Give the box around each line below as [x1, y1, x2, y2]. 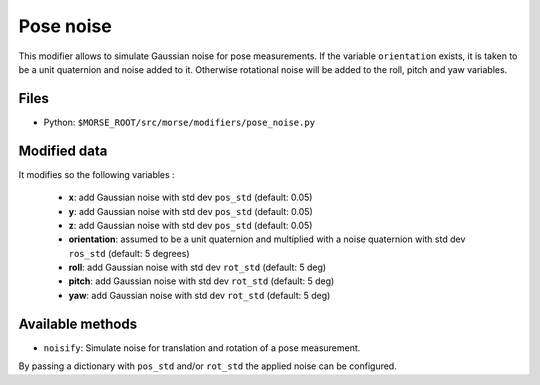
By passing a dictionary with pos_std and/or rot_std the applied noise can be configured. [18, 360, 397, 372]
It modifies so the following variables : [18, 168, 175, 180]
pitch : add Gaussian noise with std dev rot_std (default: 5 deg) [68, 275, 335, 287]
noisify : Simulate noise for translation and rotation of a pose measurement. [43, 341, 361, 354]
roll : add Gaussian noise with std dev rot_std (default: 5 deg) [68, 261, 327, 274]
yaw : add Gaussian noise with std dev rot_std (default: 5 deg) [68, 289, 331, 301]
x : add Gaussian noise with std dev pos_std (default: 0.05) [68, 191, 313, 204]
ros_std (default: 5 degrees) [68, 247, 190, 259]
